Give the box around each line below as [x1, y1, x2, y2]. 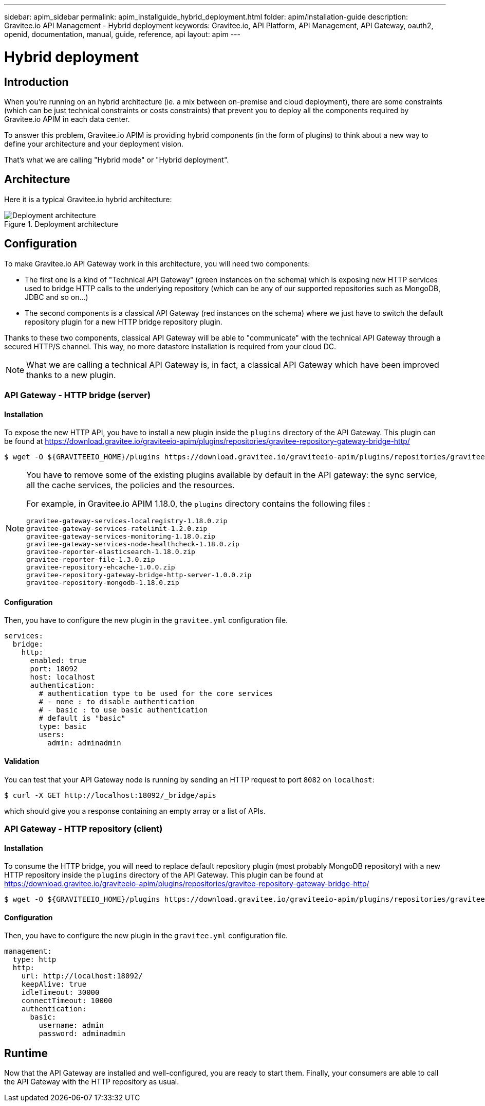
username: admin [39, 1021, 104, 1030]
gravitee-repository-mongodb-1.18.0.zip [26, 579, 179, 587]
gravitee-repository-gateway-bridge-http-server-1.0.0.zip [26, 571, 252, 579]
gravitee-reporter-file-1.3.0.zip [26, 556, 155, 564]
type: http [12, 955, 57, 964]
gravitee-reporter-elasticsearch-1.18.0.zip [26, 548, 195, 556]
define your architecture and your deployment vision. [4, 139, 184, 148]
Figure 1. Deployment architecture [4, 219, 118, 228]
